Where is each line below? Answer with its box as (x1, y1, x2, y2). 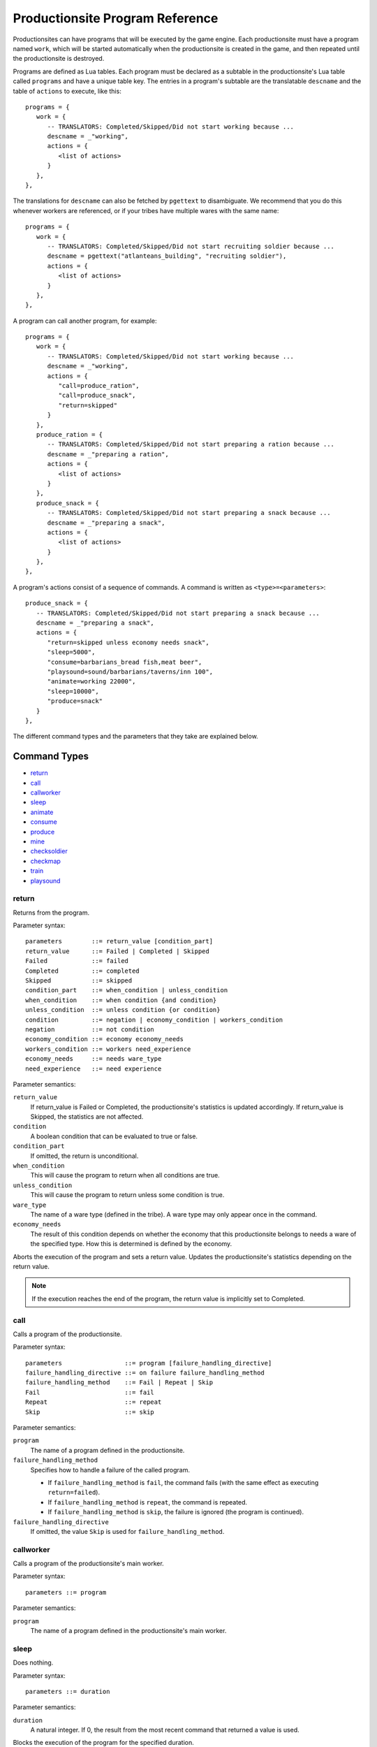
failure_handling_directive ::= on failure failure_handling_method (25, 1369, 265, 1377)
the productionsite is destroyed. (13, 55, 105, 63)
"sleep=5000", (47, 648, 96, 656)
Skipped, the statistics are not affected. (30, 1112, 144, 1121)
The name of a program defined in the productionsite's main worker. (30, 1627, 227, 1634)
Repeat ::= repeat (25, 1398, 162, 1406)
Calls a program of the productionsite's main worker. (13, 1559, 164, 1568)
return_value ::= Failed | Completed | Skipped (25, 947, 209, 955)
